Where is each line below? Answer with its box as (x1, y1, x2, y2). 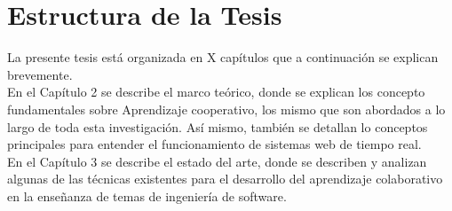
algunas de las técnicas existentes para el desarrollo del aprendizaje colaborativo (7, 169, 443, 188)
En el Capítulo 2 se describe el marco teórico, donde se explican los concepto (7, 82, 425, 101)
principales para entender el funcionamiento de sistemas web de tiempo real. (7, 135, 422, 153)
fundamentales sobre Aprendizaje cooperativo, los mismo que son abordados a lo (7, 99, 446, 118)
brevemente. (7, 65, 73, 83)
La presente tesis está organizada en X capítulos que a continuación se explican (7, 48, 439, 66)
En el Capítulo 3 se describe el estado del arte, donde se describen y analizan (7, 152, 427, 170)
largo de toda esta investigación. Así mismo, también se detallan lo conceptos (7, 117, 428, 136)
